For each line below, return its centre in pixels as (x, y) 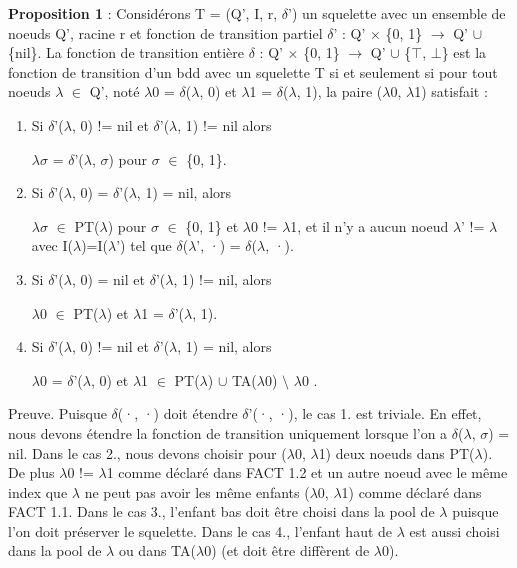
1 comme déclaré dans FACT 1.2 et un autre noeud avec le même (307, 472)
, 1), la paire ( (339, 91)
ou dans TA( (157, 550)
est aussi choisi (454, 530)
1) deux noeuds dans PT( (396, 452)
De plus (31, 472)
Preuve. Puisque (57, 413)
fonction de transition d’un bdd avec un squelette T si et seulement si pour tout (253, 71)
